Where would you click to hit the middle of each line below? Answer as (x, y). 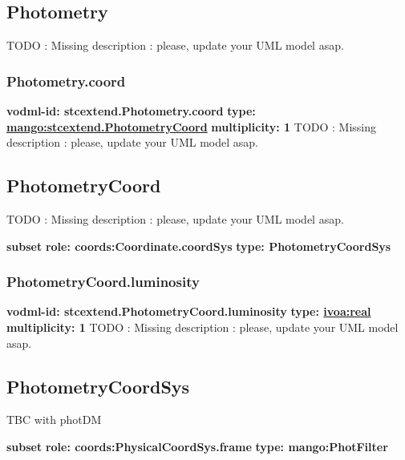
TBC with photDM (54, 420)
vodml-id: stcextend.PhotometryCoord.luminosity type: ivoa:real (189, 311)
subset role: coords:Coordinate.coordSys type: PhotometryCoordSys (199, 246)
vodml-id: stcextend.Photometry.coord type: (131, 111)
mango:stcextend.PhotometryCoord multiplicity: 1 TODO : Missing (192, 126)
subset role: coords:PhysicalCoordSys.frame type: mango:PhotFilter (197, 446)
